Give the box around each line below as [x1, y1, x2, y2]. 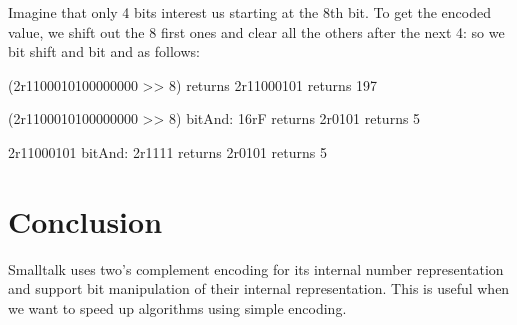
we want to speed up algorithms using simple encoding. [8, 297, 347, 318]
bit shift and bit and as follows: [8, 41, 200, 62]
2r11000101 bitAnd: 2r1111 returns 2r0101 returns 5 [8, 141, 327, 162]
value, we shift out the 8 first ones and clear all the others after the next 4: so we [8, 21, 505, 42]
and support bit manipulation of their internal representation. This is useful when [8, 278, 510, 299]
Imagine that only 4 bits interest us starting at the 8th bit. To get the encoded [8, 2, 491, 22]
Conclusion [8, 200, 163, 241]
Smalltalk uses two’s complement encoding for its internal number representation [8, 258, 504, 279]
